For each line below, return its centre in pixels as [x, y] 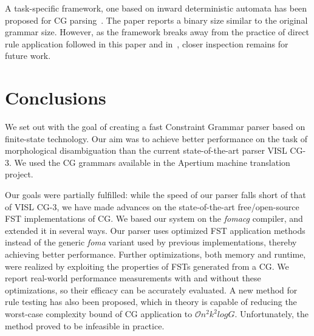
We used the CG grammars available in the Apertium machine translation [152, 162]
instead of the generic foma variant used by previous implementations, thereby [151, 242]
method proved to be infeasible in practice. [85, 325]
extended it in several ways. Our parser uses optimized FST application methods [155, 230]
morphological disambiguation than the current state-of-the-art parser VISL [146, 150]
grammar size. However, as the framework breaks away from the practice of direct [157, 32]
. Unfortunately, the [271, 314]
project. [19, 174]
